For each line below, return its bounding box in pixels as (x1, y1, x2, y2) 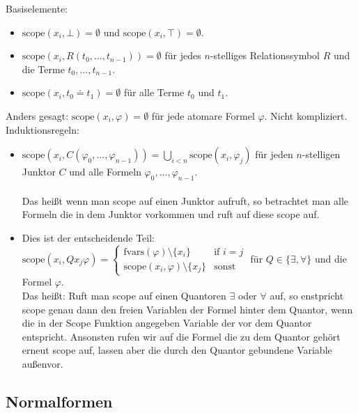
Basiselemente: (6, 1, 68, 15)
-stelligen (302, 147, 341, 162)
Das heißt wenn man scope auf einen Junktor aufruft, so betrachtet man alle (22, 193, 348, 208)
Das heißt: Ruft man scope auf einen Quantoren (22, 288, 226, 302)
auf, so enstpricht (270, 288, 344, 302)
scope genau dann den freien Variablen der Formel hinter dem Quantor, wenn (22, 302, 353, 316)
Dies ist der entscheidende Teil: (22, 230, 155, 244)
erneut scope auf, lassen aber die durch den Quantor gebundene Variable (22, 343, 332, 357)
